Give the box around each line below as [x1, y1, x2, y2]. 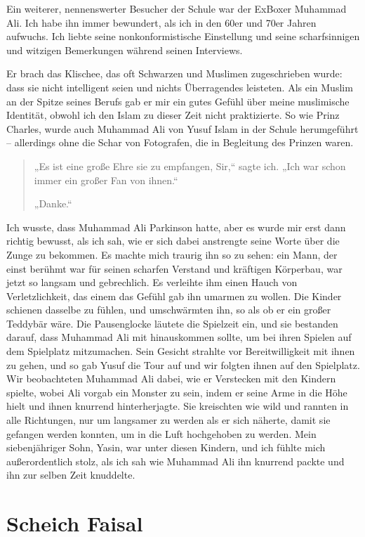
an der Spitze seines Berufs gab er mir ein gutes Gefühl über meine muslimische [6, 93, 350, 108]
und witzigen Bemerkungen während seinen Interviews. [6, 42, 243, 57]
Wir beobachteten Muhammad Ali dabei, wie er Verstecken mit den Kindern [6, 371, 336, 386]
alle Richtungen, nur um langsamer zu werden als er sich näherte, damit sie [6, 413, 331, 427]
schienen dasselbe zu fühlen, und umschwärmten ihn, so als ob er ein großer [6, 302, 331, 317]
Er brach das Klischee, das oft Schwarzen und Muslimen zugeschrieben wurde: [6, 66, 343, 81]
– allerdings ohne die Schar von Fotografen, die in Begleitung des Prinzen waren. [6, 135, 354, 150]
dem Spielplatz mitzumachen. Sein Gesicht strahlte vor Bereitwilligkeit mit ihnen [6, 344, 355, 358]
